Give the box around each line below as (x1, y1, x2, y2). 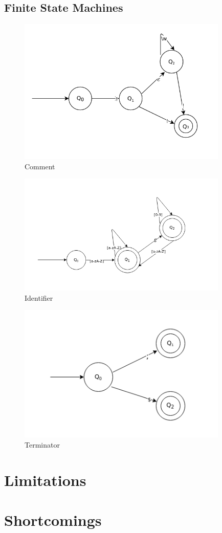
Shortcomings (4, 509, 102, 530)
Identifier (25, 292, 53, 303)
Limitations (4, 469, 86, 490)
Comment (25, 161, 55, 171)
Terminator (25, 439, 60, 450)
